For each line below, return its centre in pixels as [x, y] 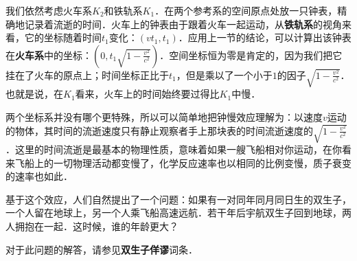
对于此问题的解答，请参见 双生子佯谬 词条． [102, 249]
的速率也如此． [39, 176]
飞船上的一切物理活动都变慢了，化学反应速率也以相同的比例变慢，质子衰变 [183, 162]
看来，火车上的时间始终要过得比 [147, 94]
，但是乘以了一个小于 [224, 75]
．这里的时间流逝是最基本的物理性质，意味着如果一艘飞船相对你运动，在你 [174, 149]
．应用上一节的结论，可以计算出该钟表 [265, 37]
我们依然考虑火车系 [49, 10]
